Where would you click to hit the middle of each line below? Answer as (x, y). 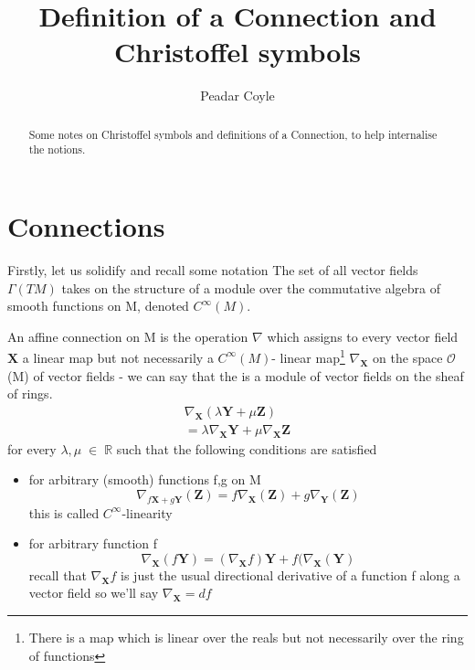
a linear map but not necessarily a (118, 357)
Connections (86, 226)
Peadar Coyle (237, 96)
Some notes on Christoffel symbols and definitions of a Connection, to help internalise (233, 134)
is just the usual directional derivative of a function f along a (290, 574)
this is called (64, 512)
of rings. (30, 393)
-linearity (147, 512)
